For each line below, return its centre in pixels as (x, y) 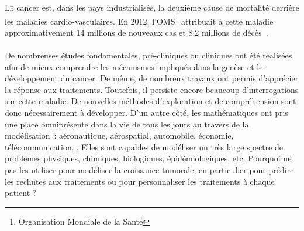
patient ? (21, 193)
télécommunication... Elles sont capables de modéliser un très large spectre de (144, 146)
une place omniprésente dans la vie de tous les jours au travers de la (127, 124)
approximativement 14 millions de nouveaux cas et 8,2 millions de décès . (137, 32)
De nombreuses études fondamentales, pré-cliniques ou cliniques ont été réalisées (148, 55)
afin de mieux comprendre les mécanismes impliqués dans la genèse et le (134, 66)
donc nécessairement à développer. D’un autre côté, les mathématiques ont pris (146, 112)
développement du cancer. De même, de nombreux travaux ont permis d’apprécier (152, 78)
